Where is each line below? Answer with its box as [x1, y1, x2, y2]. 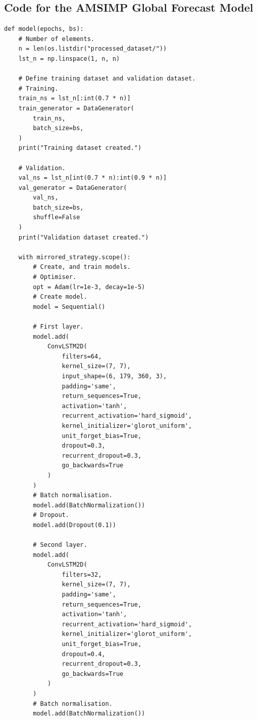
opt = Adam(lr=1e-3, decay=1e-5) [33, 283, 145, 291]
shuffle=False [33, 214, 80, 221]
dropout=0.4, [62, 650, 106, 658]
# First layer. [33, 323, 84, 331]
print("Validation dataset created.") [18, 233, 149, 241]
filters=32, [62, 571, 102, 578]
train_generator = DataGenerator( [18, 104, 134, 112]
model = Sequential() [33, 303, 106, 310]
